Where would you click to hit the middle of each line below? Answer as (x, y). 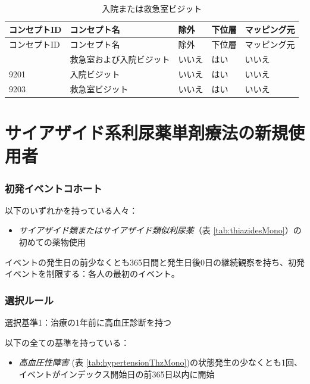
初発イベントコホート (54, 188)
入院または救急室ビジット (152, 8)
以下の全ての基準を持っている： (67, 342)
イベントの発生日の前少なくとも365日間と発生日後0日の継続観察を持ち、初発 (155, 262)
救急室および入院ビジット (120, 59)
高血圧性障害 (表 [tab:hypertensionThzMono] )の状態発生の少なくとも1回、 (160, 362)
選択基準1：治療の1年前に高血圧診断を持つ (88, 322)
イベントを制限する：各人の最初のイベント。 (92, 274)
